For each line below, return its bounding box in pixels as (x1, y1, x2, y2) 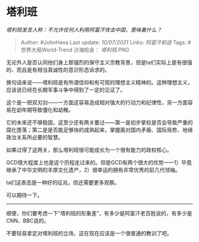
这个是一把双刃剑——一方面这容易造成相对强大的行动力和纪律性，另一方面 (6, 98, 188, 106)
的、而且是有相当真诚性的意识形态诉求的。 (6, 66, 110, 73)
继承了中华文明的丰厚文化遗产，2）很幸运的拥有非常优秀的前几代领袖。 (6, 166, 181, 173)
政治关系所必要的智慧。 (6, 133, 63, 141)
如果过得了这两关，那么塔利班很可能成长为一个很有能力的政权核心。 (6, 146, 172, 153)
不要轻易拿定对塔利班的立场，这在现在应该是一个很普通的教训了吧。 (6, 230, 172, 237)
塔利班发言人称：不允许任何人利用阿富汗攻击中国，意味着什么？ (6, 26, 162, 33)
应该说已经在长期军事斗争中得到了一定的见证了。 (6, 86, 126, 93)
